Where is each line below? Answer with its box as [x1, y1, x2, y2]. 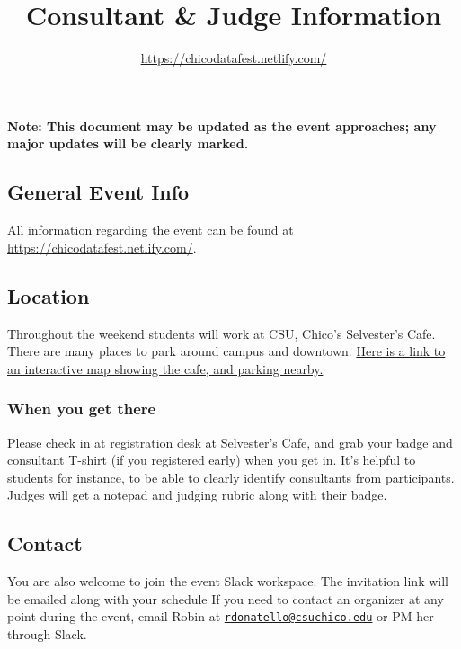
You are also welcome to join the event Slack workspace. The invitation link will [7, 572, 448, 591]
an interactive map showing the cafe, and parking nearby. [7, 359, 324, 378]
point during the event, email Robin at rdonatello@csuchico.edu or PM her [7, 607, 434, 626]
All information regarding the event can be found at [7, 220, 294, 239]
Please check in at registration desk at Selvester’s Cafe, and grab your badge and [7, 432, 453, 451]
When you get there [7, 397, 156, 420]
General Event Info [7, 178, 190, 206]
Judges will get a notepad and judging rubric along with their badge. [7, 485, 387, 504]
